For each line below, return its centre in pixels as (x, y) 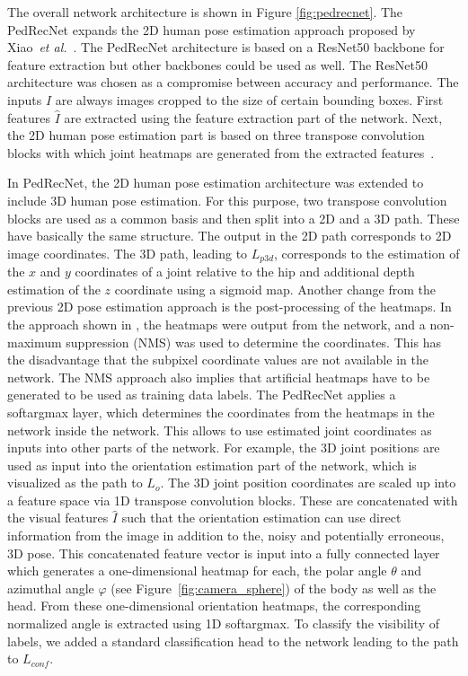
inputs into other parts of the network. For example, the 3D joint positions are (224, 448)
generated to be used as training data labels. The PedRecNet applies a (202, 395)
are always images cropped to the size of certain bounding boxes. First (249, 99)
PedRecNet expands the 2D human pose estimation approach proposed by (212, 29)
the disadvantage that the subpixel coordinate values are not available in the (218, 360)
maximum (35, 342)
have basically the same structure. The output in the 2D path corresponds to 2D (230, 236)
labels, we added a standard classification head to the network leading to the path (233, 641)
